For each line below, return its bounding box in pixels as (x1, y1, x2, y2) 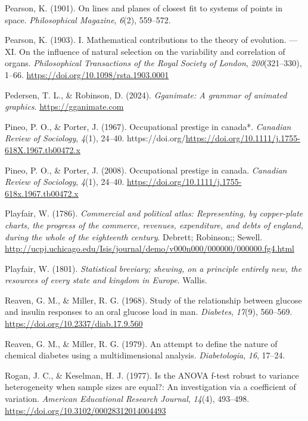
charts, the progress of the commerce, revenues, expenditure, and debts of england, (5, 218, 304, 231)
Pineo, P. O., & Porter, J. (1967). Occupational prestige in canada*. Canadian (5, 120, 291, 132)
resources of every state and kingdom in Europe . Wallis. (5, 274, 207, 286)
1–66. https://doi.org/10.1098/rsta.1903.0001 (5, 68, 169, 81)
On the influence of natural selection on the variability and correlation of (19, 45, 285, 57)
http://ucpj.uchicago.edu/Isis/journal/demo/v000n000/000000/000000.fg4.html (5, 242, 294, 255)
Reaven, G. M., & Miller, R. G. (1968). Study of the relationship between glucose (5, 293, 302, 306)
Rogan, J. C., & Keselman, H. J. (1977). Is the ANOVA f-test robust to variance (5, 369, 299, 381)
